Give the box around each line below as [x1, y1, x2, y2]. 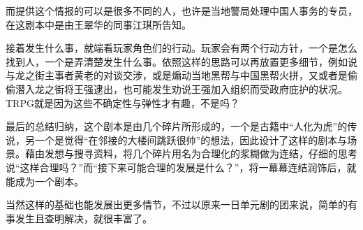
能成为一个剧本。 [6, 173, 84, 188]
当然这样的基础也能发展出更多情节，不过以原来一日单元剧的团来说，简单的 [6, 197, 348, 212]
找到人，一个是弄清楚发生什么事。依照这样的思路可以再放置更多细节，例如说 [6, 54, 357, 69]
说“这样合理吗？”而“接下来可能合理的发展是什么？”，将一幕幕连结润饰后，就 [6, 159, 357, 174]
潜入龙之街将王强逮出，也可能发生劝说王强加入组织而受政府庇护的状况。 [15, 81, 348, 96]
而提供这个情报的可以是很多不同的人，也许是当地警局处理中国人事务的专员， [6, 3, 357, 17]
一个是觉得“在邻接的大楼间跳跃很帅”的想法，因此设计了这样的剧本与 [34, 132, 348, 147]
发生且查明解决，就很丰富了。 [15, 210, 152, 225]
